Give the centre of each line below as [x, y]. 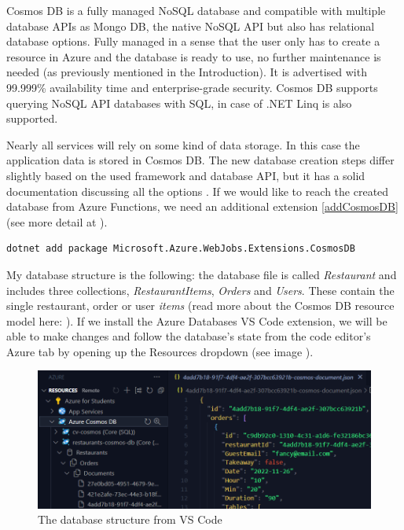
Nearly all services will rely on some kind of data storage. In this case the [183, 144]
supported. [32, 118]
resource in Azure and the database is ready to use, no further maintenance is [194, 56]
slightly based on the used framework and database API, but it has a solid [186, 175]
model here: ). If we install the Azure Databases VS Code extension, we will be [197, 320]
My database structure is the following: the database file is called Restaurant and [202, 274]
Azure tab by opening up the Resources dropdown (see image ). [160, 351]
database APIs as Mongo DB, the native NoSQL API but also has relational [191, 26]
